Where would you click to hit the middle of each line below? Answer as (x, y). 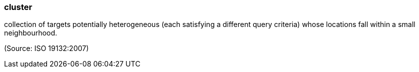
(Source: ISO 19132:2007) (46, 48)
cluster (18, 7)
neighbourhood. (31, 33)
